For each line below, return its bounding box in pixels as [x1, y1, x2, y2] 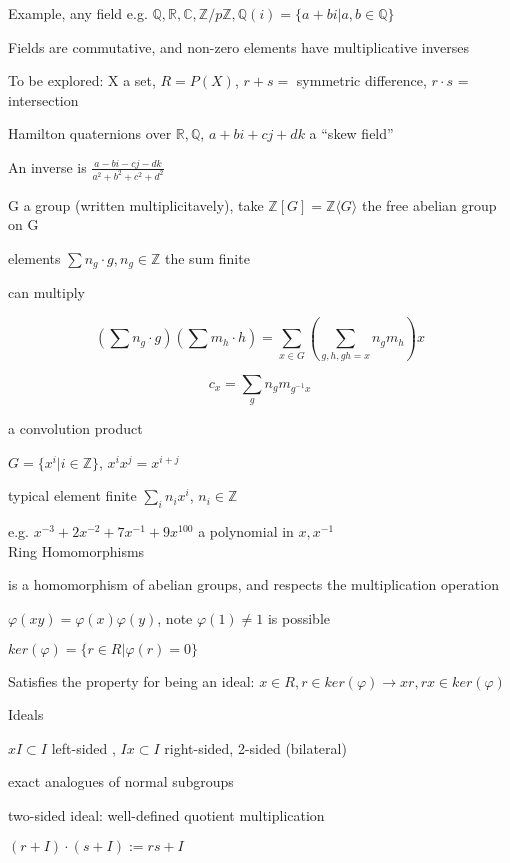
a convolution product [8, 418, 143, 439]
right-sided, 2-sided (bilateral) [164, 737, 347, 758]
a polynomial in [198, 521, 294, 542]
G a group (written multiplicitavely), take [8, 194, 264, 215]
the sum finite [165, 248, 250, 269]
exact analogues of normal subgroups [8, 771, 234, 792]
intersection [8, 89, 79, 110]
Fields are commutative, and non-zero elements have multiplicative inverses [8, 36, 470, 57]
